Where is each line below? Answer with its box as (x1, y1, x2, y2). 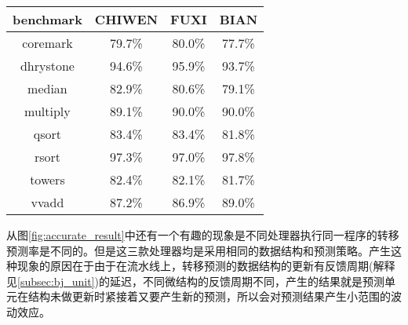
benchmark (13, 10, 82, 28)
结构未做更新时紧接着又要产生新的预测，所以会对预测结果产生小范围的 (27, 288, 391, 305)
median (27, 79, 67, 97)
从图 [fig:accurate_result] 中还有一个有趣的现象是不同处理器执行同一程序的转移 (6, 227, 399, 243)
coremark (22, 34, 73, 52)
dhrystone (20, 57, 75, 75)
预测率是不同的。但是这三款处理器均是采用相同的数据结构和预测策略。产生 (6, 242, 391, 258)
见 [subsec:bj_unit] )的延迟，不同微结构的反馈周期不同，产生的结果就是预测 (6, 272, 385, 289)
